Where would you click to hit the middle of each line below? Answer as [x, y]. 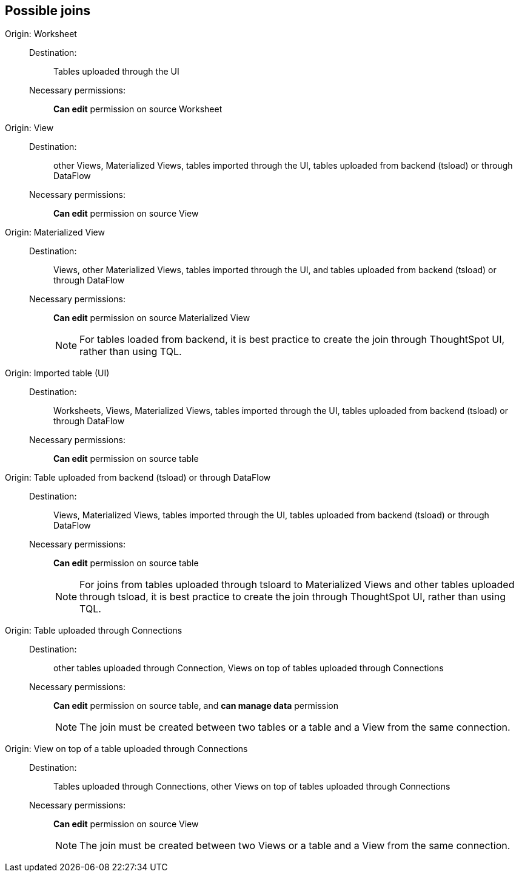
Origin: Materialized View [55, 232]
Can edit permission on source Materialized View [152, 318]
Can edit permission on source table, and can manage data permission [196, 706]
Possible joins [48, 11]
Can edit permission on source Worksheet [138, 109]
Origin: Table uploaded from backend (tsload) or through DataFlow [138, 478]
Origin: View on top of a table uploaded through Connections [126, 749]
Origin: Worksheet [41, 34]
